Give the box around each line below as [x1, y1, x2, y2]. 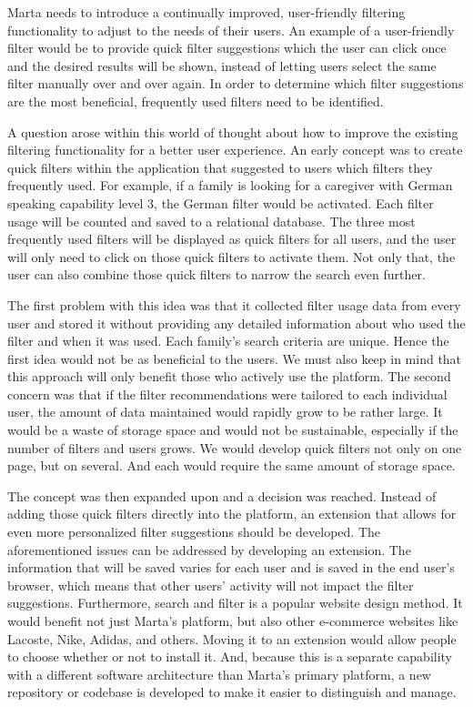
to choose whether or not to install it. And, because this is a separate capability [7, 647, 453, 666]
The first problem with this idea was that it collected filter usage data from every [7, 295, 461, 314]
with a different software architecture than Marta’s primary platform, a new [7, 664, 431, 683]
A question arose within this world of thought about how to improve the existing [7, 122, 458, 141]
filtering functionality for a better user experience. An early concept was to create [7, 140, 463, 159]
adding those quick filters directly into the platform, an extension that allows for [7, 504, 457, 523]
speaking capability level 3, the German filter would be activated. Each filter [7, 193, 434, 212]
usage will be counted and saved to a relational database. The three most [7, 211, 416, 230]
